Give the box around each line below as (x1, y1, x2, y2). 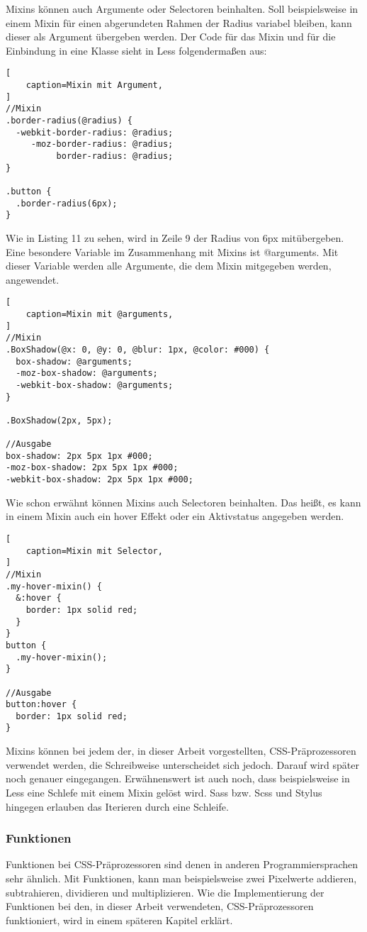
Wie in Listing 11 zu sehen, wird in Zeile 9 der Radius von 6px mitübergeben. (6, 230, 344, 245)
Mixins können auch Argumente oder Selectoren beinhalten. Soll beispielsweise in (6, 1, 358, 16)
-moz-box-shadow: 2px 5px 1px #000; (6, 462, 179, 473)
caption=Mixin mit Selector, (26, 545, 163, 556)
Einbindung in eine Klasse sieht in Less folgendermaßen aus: (6, 43, 267, 57)
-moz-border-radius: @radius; (30, 139, 174, 150)
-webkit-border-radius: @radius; (16, 127, 174, 138)
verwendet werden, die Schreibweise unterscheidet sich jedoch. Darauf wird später (6, 757, 359, 772)
